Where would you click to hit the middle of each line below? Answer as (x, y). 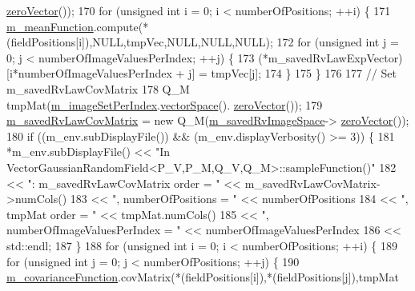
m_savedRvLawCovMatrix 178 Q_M (98, 88)
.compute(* (121, 26)
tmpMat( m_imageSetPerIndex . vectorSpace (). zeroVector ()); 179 (165, 104)
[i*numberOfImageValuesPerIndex (89, 73)
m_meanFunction (50, 26)
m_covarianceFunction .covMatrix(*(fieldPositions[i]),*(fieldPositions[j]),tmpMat (203, 277)
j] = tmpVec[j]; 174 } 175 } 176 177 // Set (292, 73)
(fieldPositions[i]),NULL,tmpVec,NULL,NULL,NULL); (140, 42)
